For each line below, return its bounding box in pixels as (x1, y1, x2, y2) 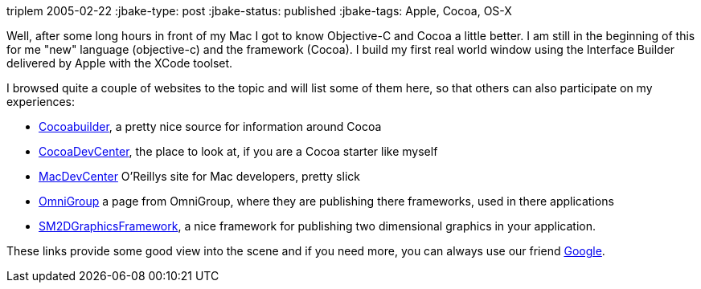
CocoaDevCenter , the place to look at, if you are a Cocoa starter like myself (39, 144, 438, 158)
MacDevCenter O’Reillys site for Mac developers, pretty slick (39, 169, 360, 183)
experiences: (6, 95, 76, 108)
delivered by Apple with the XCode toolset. (6, 56, 233, 70)
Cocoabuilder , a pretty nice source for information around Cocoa (39, 120, 382, 133)
